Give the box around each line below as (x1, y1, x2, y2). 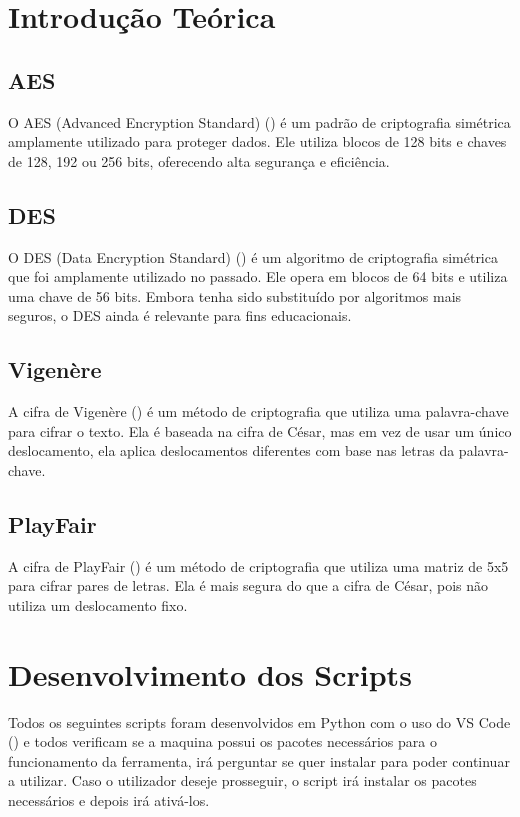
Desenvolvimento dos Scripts (8, 653, 412, 694)
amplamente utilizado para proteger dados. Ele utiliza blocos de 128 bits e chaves (8, 131, 507, 152)
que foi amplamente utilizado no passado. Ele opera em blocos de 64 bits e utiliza (8, 266, 508, 287)
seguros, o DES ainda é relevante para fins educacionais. (8, 305, 352, 326)
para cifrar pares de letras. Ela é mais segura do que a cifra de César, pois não (8, 575, 489, 596)
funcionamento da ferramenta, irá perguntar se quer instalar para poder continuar (8, 750, 510, 771)
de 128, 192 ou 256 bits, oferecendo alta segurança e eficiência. (8, 150, 390, 171)
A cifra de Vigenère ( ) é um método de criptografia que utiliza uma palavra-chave (8, 401, 509, 422)
